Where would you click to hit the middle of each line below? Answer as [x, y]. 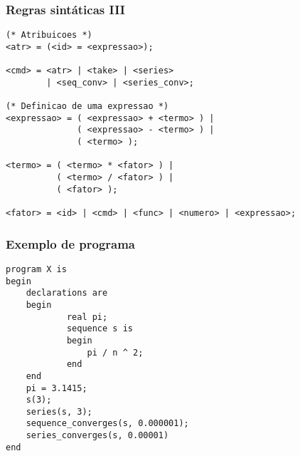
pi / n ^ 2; [115, 352]
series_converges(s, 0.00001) [97, 436]
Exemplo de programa [71, 243]
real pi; [87, 317]
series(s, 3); [59, 411]
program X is [36, 269]
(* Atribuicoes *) [49, 35]
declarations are [67, 293]
